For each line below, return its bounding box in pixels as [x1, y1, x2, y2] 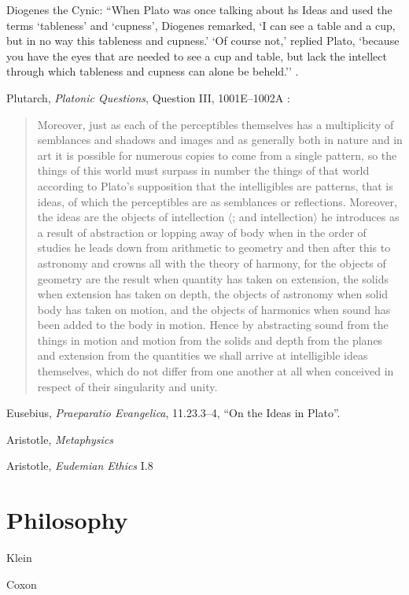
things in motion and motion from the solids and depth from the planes [37, 331, 383, 348]
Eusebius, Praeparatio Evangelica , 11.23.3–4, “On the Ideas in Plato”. [6, 405, 341, 421]
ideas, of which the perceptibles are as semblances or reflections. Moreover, [37, 193, 397, 209]
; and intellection [232, 209, 314, 225]
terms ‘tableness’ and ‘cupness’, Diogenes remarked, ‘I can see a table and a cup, [6, 17, 396, 33]
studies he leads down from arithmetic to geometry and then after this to [37, 239, 391, 256]
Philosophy [6, 504, 128, 536]
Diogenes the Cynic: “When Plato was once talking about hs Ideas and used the [6, 2, 392, 17]
